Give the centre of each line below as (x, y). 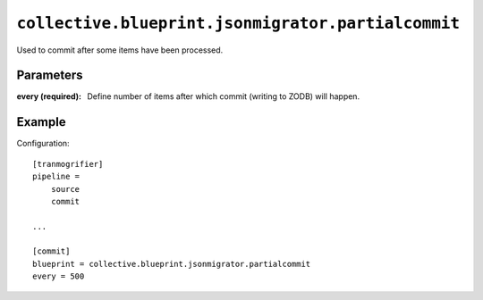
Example (41, 122)
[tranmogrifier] (68, 164)
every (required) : (49, 96)
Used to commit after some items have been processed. (120, 50)
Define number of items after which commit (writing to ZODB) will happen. (224, 96)
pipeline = (56, 177)
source (65, 189)
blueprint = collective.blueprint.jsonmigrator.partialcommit (172, 264)
